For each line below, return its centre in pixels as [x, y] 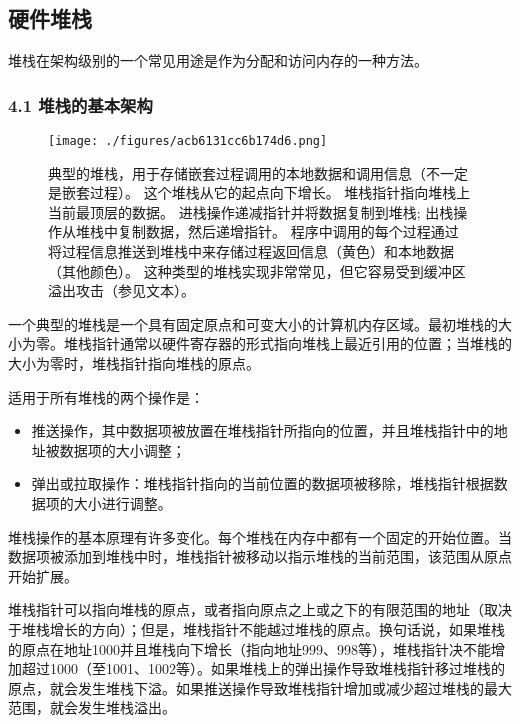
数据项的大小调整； [122, 449]
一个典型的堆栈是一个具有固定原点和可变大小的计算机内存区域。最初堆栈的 [253, 323]
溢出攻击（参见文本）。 [121, 290]
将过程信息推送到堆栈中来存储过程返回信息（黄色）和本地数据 [251, 251]
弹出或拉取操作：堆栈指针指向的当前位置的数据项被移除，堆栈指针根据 [262, 483]
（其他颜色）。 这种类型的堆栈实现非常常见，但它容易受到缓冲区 [257, 270]
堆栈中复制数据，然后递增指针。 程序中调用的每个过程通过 [267, 231]
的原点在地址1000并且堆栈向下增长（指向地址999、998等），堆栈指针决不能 [249, 648]
